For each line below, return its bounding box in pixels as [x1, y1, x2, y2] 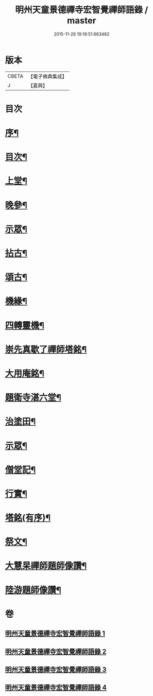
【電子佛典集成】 [28, 73, 67, 80]
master [67, 15, 96, 26]
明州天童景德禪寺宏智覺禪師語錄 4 [5, 683, 107, 692]
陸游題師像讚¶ [5, 584, 62, 595]
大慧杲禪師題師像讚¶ [5, 560, 87, 572]
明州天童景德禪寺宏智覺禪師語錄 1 [5, 629, 105, 638]
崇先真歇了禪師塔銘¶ [5, 344, 87, 355]
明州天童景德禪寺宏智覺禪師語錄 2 [5, 647, 107, 656]
